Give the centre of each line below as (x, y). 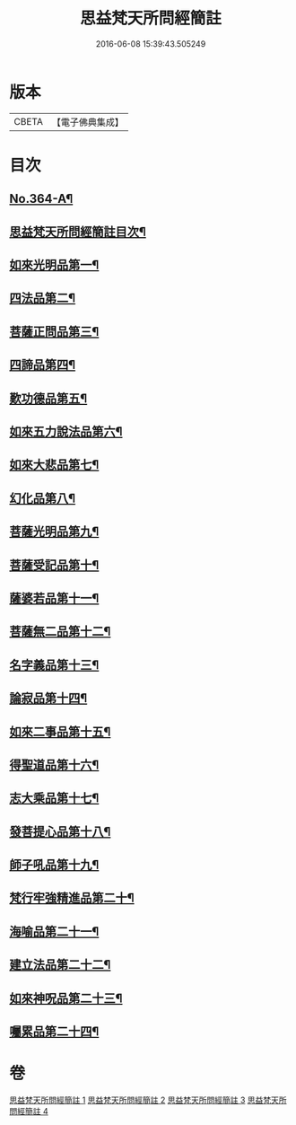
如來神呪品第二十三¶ (66, 998)
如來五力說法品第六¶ (66, 431)
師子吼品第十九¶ (54, 865)
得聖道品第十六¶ (54, 765)
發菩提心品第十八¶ (60, 831)
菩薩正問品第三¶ (54, 332)
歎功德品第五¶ (48, 398)
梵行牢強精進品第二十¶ (72, 898)
